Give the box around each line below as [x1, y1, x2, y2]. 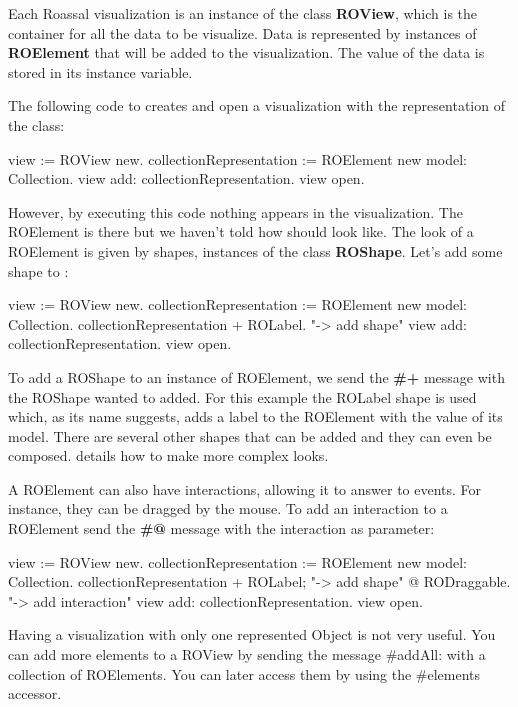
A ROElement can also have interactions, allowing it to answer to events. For [8, 478, 482, 499]
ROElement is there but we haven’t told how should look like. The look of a [8, 221, 474, 242]
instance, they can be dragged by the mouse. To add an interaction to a [8, 498, 448, 519]
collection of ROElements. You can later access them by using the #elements [8, 663, 481, 684]
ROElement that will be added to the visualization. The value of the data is [8, 42, 485, 63]
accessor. [8, 683, 62, 704]
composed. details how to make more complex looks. [8, 445, 329, 466]
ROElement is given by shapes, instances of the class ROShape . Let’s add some [8, 240, 503, 261]
